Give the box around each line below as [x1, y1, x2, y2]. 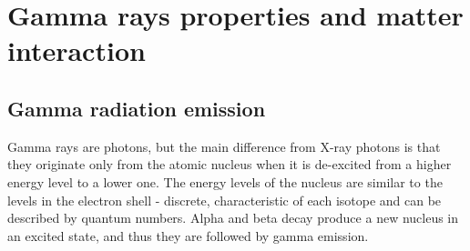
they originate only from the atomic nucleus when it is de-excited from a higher [7, 155, 452, 174]
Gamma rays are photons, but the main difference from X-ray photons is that [7, 136, 441, 156]
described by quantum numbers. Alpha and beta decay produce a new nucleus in [7, 208, 459, 227]
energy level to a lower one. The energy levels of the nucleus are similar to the [7, 172, 443, 191]
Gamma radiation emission [7, 94, 266, 122]
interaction [7, 32, 146, 69]
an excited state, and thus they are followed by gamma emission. [7, 226, 369, 245]
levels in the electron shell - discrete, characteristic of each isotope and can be [7, 190, 442, 209]
